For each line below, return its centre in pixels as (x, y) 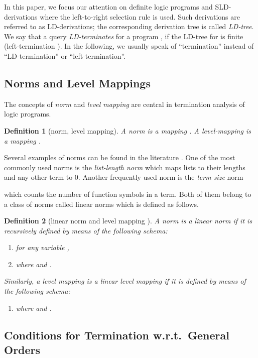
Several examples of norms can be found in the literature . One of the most (120, 157)
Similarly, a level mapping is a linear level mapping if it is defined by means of (125, 281)
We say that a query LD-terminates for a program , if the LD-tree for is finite (124, 36)
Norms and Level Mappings (77, 83)
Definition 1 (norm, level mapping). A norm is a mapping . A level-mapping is (127, 130)
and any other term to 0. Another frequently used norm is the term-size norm (124, 177)
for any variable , (42, 247)
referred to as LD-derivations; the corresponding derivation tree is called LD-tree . (129, 26)
